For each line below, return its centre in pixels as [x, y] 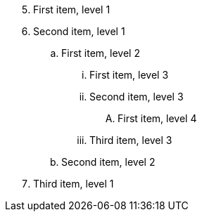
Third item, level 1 [74, 184]
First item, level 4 [157, 118]
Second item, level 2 [108, 162]
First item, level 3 [129, 75]
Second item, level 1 [79, 31]
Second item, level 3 [137, 97]
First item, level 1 [72, 9]
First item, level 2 [101, 53]
